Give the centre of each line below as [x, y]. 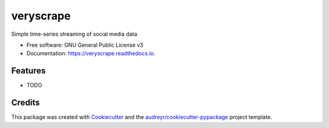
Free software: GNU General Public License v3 [85, 45]
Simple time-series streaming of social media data [74, 34]
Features [28, 71]
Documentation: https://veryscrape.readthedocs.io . [91, 53]
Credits [26, 103]
